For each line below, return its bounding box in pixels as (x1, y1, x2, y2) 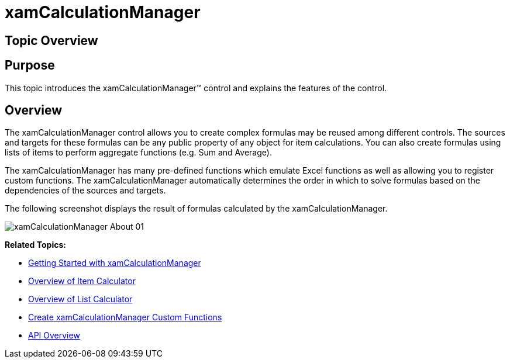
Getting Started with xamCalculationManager (28, 258, 201, 268)
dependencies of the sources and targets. (5, 185, 166, 196)
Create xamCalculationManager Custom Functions (28, 312, 222, 323)
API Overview (28, 330, 80, 341)
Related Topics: (5, 240, 66, 250)
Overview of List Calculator (28, 294, 133, 305)
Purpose (5, 58, 55, 73)
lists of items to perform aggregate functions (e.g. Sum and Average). (5, 147, 272, 158)
